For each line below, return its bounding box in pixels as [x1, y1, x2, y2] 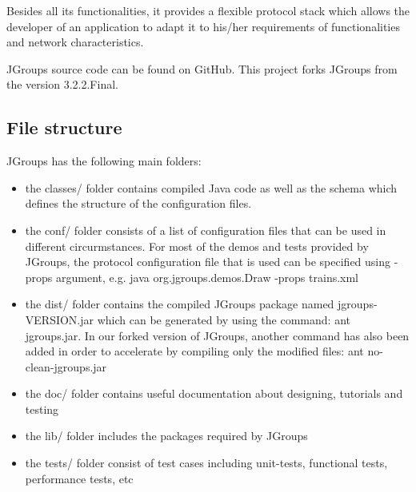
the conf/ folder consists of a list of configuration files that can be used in [25, 221, 386, 238]
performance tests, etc [25, 470, 134, 486]
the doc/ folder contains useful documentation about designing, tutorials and [25, 385, 403, 402]
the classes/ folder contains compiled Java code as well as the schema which [25, 179, 398, 196]
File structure [6, 115, 122, 140]
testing [25, 400, 59, 417]
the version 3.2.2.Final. [6, 76, 118, 93]
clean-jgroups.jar [25, 358, 107, 375]
